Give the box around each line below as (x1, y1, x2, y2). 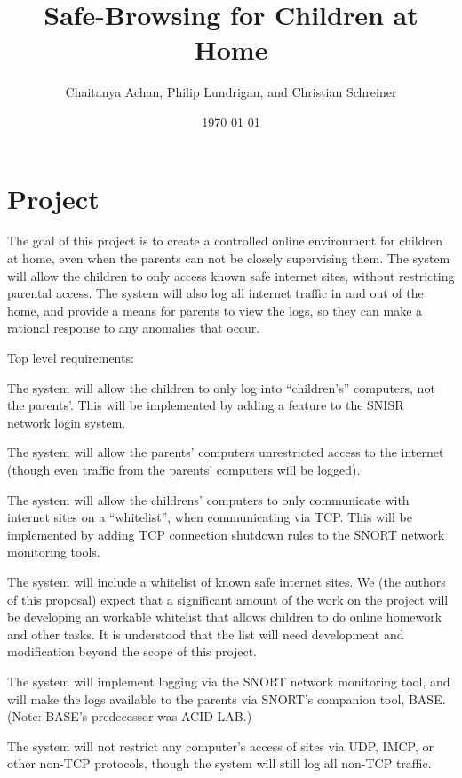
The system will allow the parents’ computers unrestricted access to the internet (7, 443, 444, 461)
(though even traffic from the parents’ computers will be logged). (7, 460, 361, 478)
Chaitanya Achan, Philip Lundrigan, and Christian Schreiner (65, 83, 397, 101)
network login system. (7, 413, 126, 431)
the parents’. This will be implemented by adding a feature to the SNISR (7, 396, 404, 414)
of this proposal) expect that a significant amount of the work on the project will (7, 590, 449, 608)
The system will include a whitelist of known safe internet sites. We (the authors (7, 572, 446, 590)
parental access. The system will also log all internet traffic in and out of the (7, 284, 424, 302)
